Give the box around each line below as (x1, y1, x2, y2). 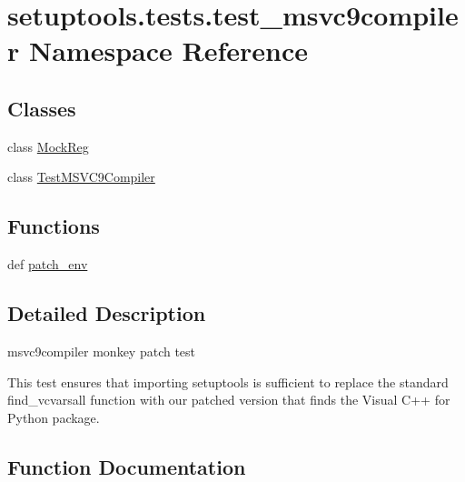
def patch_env (7, 255, 88, 274)
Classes (7, 94, 76, 122)
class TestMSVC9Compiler (7, 167, 155, 186)
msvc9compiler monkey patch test (7, 341, 196, 360)
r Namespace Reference (7, 32, 308, 69)
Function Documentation (7, 452, 246, 480)
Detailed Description (7, 299, 206, 327)
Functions (7, 212, 100, 240)
